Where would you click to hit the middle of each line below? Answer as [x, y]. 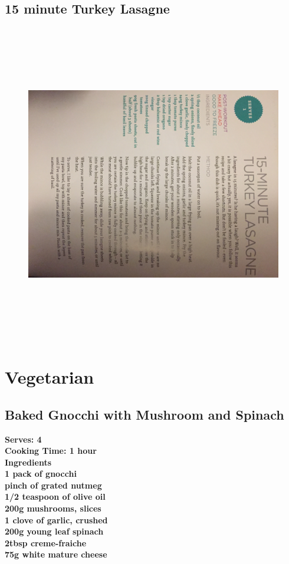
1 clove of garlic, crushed [56, 520]
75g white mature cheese [56, 554]
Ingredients [28, 462]
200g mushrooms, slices [53, 508]
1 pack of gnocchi [41, 474]
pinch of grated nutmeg [53, 485]
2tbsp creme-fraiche [46, 542]
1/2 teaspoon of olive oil [55, 497]
